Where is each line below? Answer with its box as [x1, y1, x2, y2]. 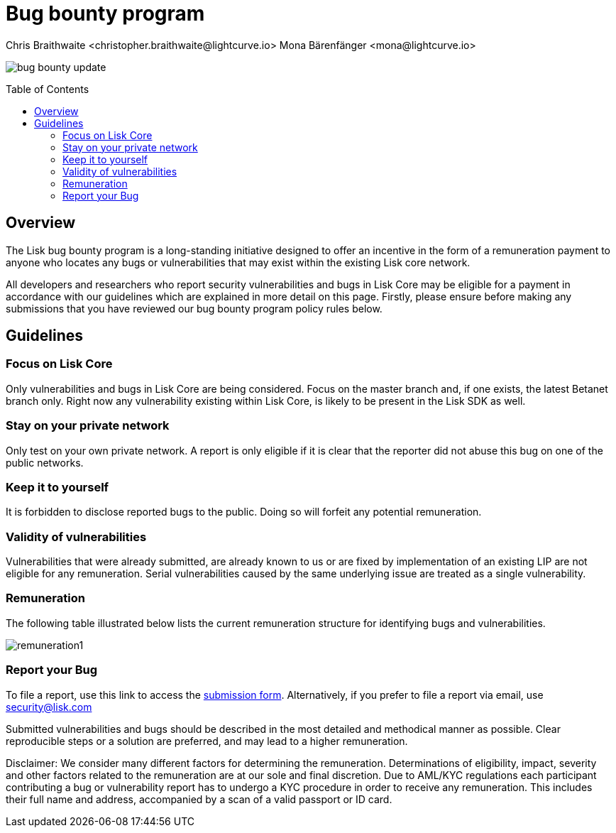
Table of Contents [6, 82, 89, 95]
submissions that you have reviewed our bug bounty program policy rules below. [6, 302, 383, 315]
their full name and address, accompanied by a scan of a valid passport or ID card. [6, 793, 392, 805]
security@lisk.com [6, 700, 92, 713]
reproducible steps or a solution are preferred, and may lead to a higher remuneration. [6, 734, 408, 747]
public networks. [6, 456, 84, 469]
